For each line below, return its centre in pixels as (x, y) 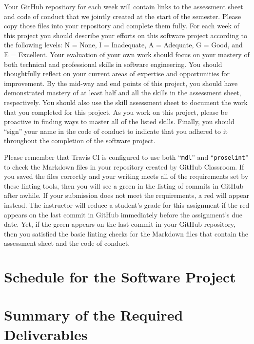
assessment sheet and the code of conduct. (67, 243)
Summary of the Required (94, 315)
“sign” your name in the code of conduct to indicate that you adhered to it (116, 131)
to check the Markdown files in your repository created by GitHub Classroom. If (124, 166)
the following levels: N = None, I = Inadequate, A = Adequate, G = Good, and (123, 45)
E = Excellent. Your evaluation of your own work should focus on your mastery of (127, 54)
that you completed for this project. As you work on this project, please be (116, 112)
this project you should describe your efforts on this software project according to (126, 35)
